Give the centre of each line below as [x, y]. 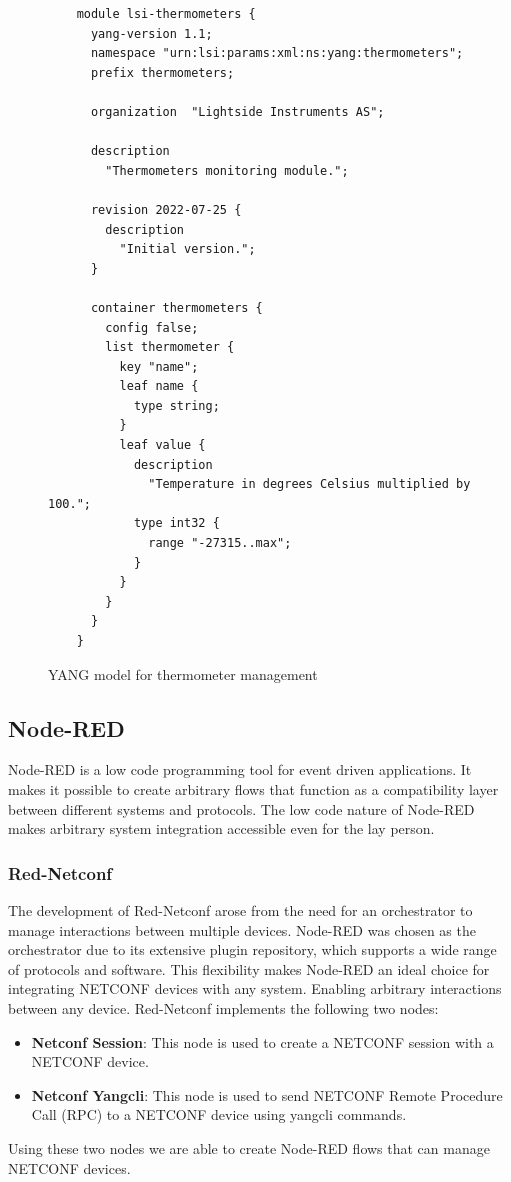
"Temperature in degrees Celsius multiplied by [309, 484]
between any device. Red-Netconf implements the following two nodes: [223, 1007]
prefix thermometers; [162, 72]
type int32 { [176, 523]
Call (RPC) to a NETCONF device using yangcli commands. [219, 1114]
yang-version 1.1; [151, 33]
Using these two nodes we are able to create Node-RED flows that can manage [249, 1147]
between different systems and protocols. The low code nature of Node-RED [241, 808]
